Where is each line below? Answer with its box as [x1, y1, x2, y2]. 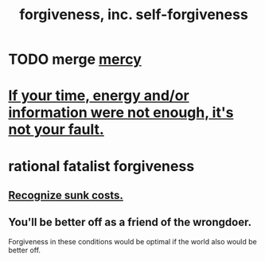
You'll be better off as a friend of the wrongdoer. [8, 216, 252, 229]
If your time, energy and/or [8, 87, 189, 105]
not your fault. [8, 121, 105, 138]
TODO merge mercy [8, 50, 142, 68]
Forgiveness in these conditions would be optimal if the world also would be [8, 236, 257, 246]
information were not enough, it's [8, 103, 234, 122]
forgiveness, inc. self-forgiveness [19, 6, 248, 24]
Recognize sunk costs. [8, 189, 123, 202]
